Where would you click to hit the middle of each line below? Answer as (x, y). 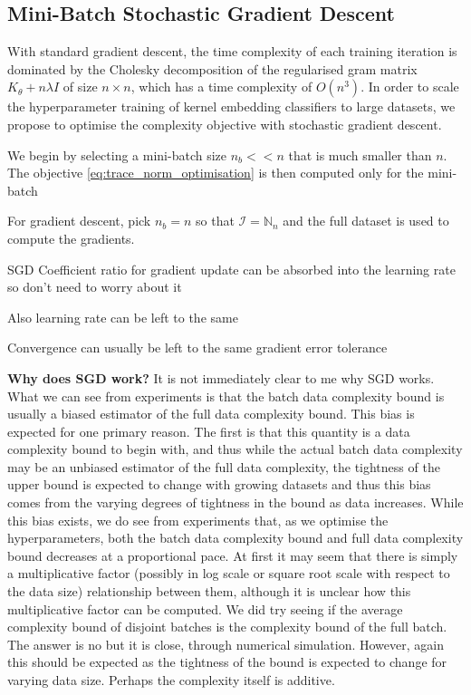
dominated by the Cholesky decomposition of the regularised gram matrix (212, 68)
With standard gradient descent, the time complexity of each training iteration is (232, 51)
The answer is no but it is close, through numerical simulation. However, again (226, 644)
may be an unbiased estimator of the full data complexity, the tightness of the (224, 466)
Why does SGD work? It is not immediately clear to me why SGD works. (221, 377)
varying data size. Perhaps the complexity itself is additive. (171, 680)
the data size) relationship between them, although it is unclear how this (209, 591)
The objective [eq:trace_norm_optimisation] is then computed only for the (216, 173)
